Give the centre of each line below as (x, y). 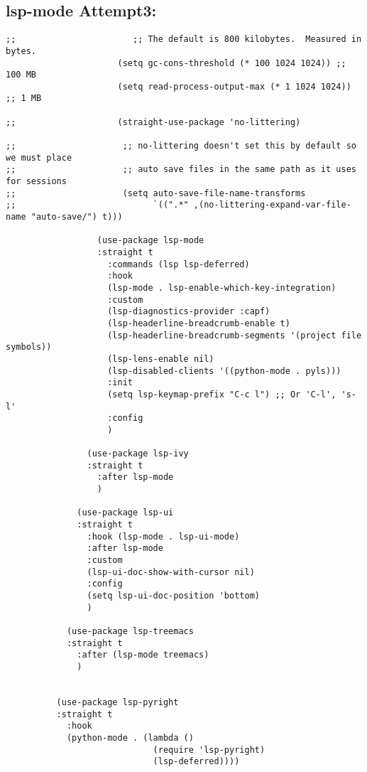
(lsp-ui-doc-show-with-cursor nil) (171, 572)
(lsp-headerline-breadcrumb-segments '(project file (235, 335)
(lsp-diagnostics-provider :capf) (189, 312)
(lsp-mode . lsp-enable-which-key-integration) (222, 288)
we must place (39, 157)
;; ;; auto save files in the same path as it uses (181, 170)
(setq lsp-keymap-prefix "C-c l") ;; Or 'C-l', (222, 394)
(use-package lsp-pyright (117, 702)
